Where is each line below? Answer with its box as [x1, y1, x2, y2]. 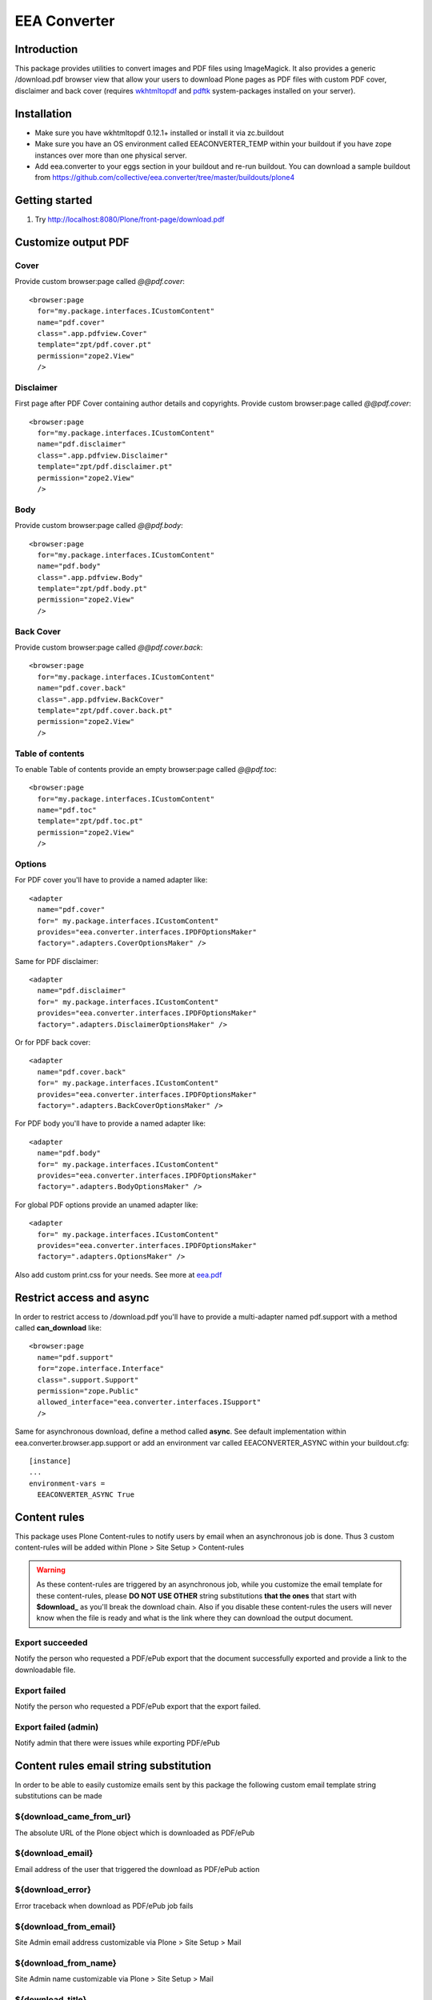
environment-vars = [29, 1478, 106, 1488]
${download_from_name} [14, 1957, 117, 1968]
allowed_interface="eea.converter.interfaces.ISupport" [37, 1398, 262, 1407]
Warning [36, 1565, 66, 1574]
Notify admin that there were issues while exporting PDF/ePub [14, 1738, 220, 1748]
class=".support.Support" [37, 1375, 139, 1384]
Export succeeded [14, 1637, 88, 1648]
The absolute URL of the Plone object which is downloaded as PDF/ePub [14, 1828, 255, 1838]
